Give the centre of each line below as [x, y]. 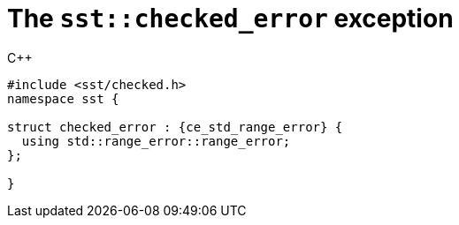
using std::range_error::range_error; [156, 141]
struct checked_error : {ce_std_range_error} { [175, 127]
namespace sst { [63, 98]
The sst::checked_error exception [230, 19]
